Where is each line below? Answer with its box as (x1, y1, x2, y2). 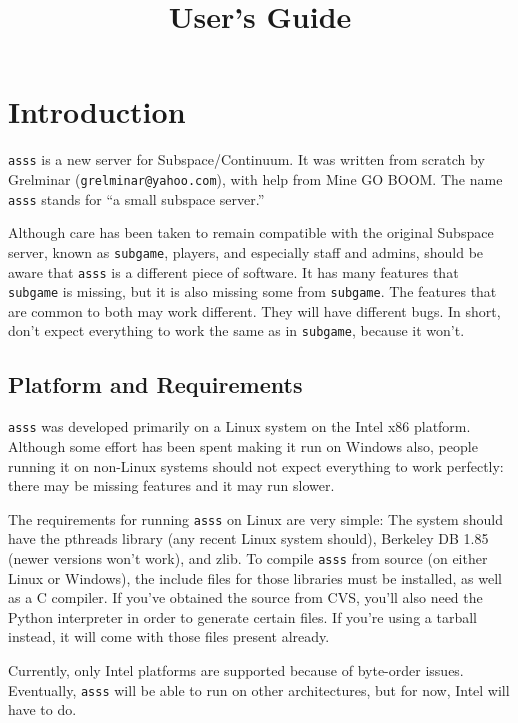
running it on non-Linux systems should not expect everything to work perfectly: (8, 455, 504, 476)
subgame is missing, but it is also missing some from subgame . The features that (8, 281, 497, 302)
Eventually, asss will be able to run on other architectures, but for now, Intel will (8, 679, 510, 700)
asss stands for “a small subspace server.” (8, 188, 265, 209)
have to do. (8, 699, 77, 720)
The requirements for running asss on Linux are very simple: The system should (8, 508, 503, 529)
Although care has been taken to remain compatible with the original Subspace (8, 222, 494, 243)
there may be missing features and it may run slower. (8, 475, 335, 496)
